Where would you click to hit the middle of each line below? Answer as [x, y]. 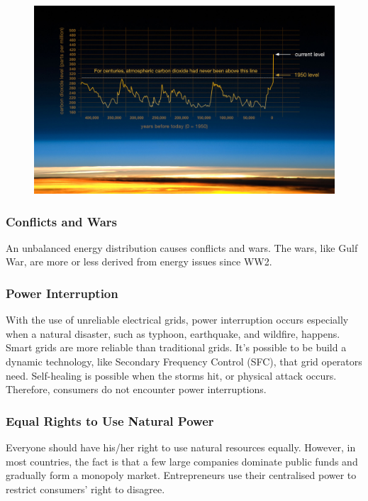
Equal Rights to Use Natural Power [110, 420]
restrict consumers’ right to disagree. [85, 489]
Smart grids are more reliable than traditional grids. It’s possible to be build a [176, 347]
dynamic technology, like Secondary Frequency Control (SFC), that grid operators [184, 361]
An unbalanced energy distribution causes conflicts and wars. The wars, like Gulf [182, 247]
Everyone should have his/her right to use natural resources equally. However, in [181, 447]
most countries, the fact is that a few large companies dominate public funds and [182, 461]
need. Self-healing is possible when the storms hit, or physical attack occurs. [171, 375]
